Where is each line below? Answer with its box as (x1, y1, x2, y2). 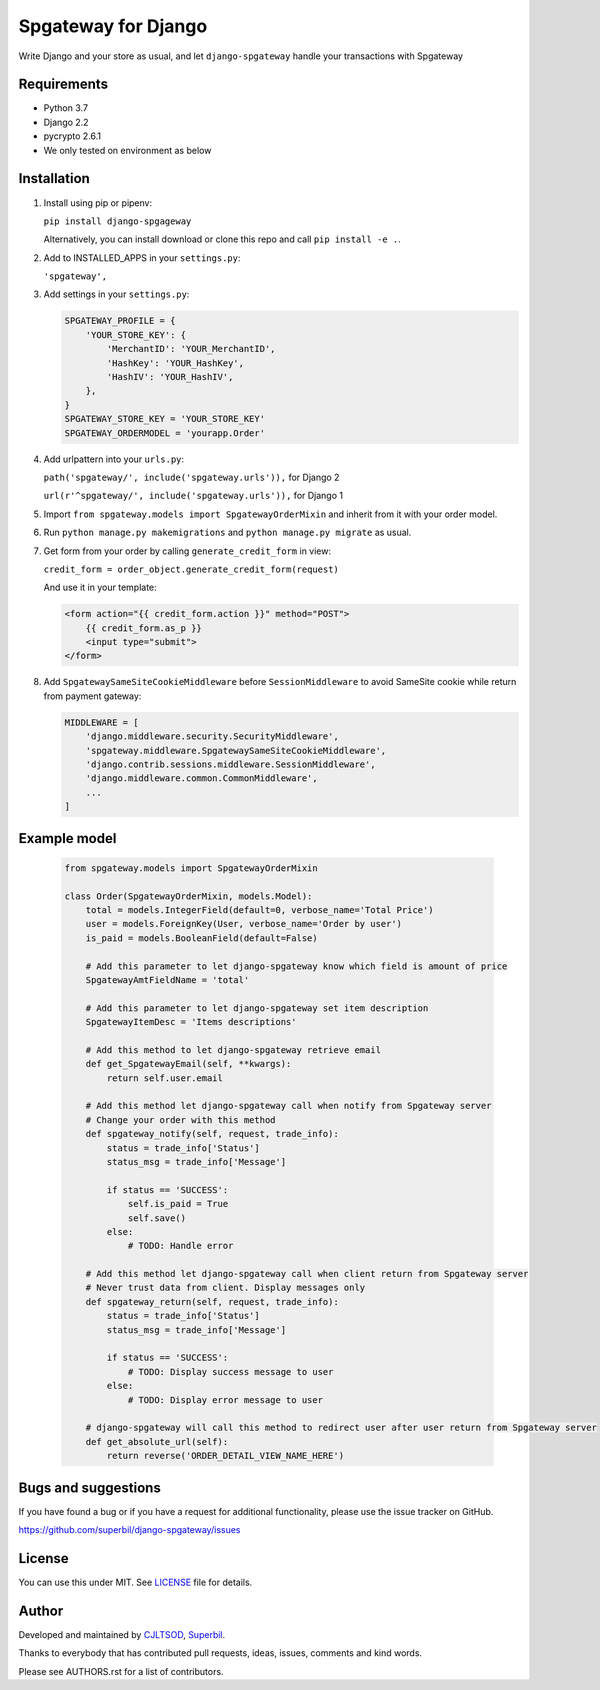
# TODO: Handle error (127, 1240, 234, 1252)
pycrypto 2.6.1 (43, 130, 102, 142)
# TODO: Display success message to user (127, 1366, 334, 1377)
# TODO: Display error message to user (127, 1394, 324, 1405)
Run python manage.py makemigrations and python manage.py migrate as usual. (43, 526, 412, 539)
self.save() (127, 1212, 187, 1224)
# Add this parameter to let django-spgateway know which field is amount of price (85, 960, 508, 972)
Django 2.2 (43, 116, 89, 128)
